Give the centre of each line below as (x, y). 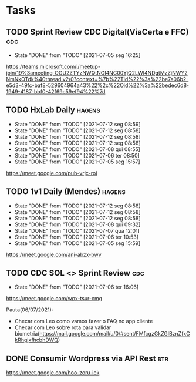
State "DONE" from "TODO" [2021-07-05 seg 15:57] (77, 162)
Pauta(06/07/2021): (30, 310)
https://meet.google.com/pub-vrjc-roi (52, 173)
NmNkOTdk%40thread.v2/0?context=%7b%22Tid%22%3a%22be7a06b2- (97, 79)
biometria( (27, 334)
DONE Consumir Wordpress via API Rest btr (87, 358)
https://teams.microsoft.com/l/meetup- (53, 66)
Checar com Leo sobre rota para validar (63, 327)
